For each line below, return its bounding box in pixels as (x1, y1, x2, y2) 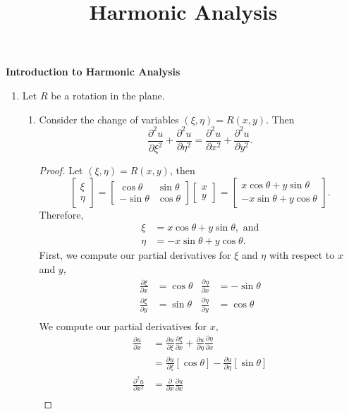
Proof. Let (39, 163, 83, 178)
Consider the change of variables (39, 111, 179, 126)
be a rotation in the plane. (51, 87, 165, 102)
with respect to (269, 248, 335, 262)
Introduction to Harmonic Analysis (6, 64, 180, 79)
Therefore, (39, 207, 84, 221)
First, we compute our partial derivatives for (39, 248, 231, 262)
